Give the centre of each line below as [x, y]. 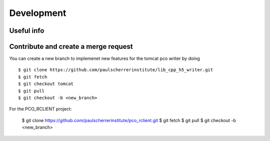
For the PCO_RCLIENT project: [40, 109]
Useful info [27, 31]
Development [38, 13]
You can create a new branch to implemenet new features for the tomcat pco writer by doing [104, 59]
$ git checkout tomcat [46, 84]
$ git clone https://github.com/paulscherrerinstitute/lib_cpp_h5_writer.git [116, 70]
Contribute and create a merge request [71, 47]
